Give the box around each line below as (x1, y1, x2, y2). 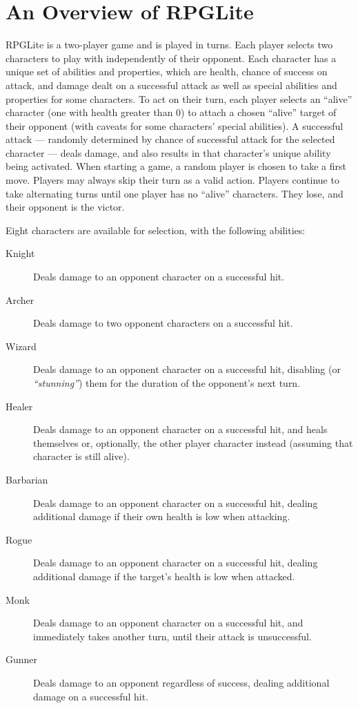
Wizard (6, 338, 37, 353)
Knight (6, 246, 35, 260)
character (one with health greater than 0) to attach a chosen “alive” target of (6, 105, 337, 119)
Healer (6, 399, 33, 413)
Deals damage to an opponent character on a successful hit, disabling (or (33, 362, 341, 376)
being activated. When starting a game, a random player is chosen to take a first (6, 159, 346, 173)
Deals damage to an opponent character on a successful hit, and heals (33, 422, 328, 437)
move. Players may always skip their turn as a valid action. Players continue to (6, 173, 339, 187)
